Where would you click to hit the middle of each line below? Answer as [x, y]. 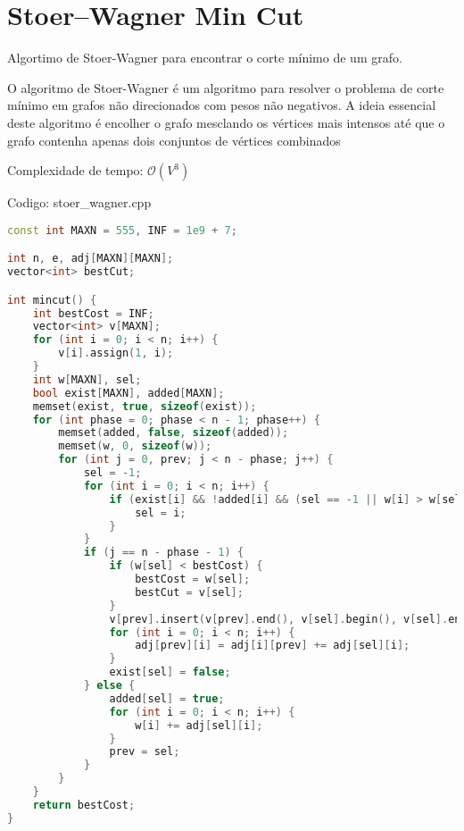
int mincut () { [52, 300]
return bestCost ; [84, 805]
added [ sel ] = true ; [167, 698]
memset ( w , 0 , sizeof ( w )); [135, 446]
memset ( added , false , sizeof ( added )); [174, 433]
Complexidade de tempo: [75, 170]
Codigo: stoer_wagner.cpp [79, 202]
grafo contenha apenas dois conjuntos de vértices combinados [174, 140]
